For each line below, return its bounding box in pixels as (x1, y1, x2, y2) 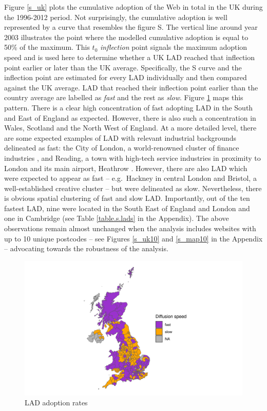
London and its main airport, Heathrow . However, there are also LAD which (4, 162, 247, 173)
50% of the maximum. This (4, 42, 90, 52)
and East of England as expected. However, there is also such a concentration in (4, 112, 256, 123)
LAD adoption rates (25, 397, 88, 408)
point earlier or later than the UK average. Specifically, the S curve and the (4, 62, 242, 72)
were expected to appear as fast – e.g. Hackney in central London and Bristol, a (4, 173, 257, 183)
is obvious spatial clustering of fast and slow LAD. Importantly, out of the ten (4, 193, 250, 203)
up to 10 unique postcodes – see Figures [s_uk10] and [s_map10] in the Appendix (4, 233, 263, 244)
